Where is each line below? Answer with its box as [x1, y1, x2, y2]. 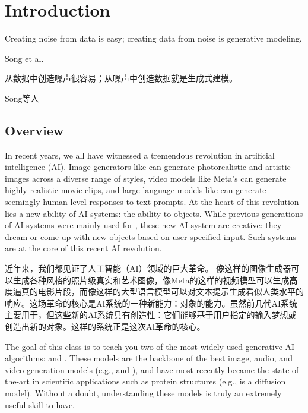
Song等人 [5, 92, 39, 104]
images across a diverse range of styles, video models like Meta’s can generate [5, 172, 287, 184]
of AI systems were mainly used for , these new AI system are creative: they [5, 219, 282, 231]
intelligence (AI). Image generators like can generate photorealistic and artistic [5, 160, 291, 173]
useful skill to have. [5, 398, 75, 411]
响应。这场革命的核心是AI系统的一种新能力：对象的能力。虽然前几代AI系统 [5, 297, 298, 309]
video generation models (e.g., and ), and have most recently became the [5, 363, 269, 376]
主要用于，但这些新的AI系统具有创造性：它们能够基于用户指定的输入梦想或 [5, 308, 297, 321]
